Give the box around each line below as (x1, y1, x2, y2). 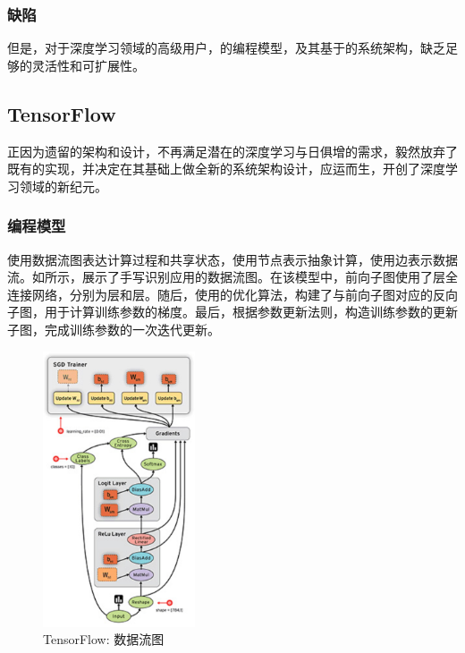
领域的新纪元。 (19, 176, 107, 195)
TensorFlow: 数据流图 (43, 630, 165, 649)
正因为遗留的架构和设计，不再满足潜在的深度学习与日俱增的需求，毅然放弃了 (7, 141, 458, 160)
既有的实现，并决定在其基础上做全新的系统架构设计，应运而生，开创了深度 (7, 159, 445, 178)
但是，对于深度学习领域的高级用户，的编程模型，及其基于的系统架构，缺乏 (7, 38, 445, 57)
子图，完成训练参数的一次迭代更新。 (7, 319, 220, 338)
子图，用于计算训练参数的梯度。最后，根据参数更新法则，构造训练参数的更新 (7, 302, 458, 321)
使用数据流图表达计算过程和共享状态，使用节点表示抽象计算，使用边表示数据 (7, 250, 458, 268)
